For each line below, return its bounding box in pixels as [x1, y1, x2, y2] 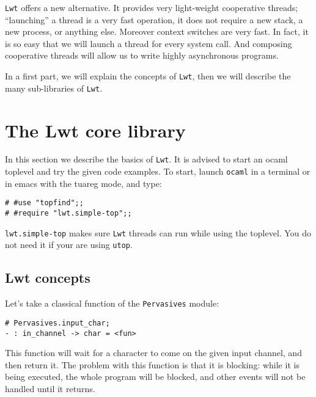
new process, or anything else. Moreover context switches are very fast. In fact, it [5, 25, 309, 38]
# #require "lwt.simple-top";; [5, 209, 132, 218]
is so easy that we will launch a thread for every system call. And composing [5, 37, 292, 49]
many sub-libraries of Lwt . [5, 81, 103, 94]
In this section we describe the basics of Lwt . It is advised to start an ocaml [5, 153, 288, 166]
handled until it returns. [5, 382, 95, 395]
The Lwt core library [5, 117, 186, 142]
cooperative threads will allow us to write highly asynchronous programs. [5, 49, 279, 62]
